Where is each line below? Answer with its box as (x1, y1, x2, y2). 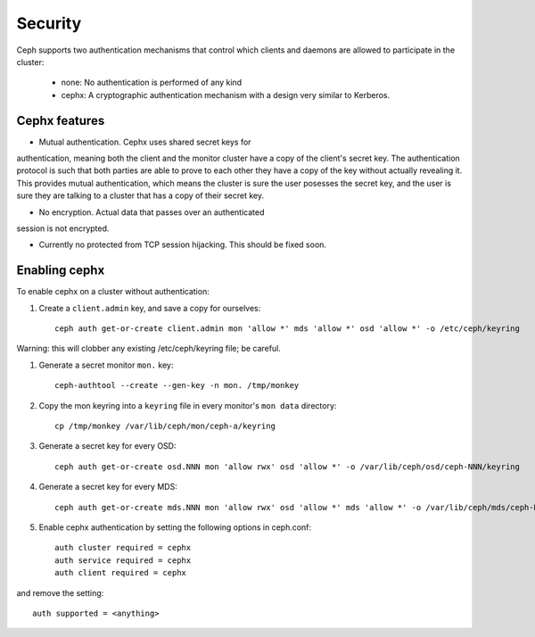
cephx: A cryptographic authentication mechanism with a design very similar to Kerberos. (61, 89, 391, 100)
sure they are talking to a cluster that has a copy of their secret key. (16, 190, 265, 201)
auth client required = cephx (54, 567, 187, 578)
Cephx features (16, 112, 105, 128)
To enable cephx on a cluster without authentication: (16, 286, 210, 297)
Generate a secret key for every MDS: (38, 482, 177, 492)
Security (16, 13, 82, 33)
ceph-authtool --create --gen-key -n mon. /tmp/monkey (54, 380, 300, 391)
